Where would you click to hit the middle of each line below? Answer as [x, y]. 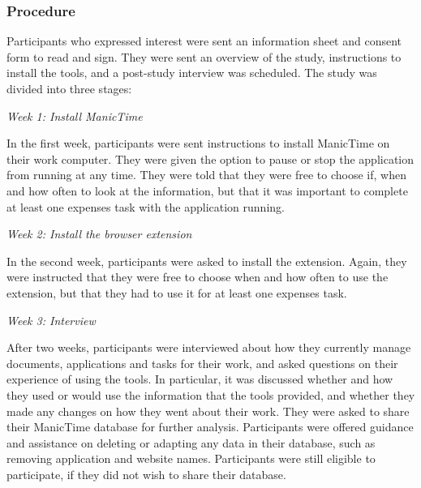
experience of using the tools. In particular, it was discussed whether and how [200, 379]
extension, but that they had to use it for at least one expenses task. [177, 292]
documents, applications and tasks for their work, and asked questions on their [202, 363]
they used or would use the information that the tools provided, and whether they [211, 394]
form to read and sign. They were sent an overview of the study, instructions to [204, 56]
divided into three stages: [69, 88]
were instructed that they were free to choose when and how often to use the [198, 277]
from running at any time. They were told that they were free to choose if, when [206, 175]
